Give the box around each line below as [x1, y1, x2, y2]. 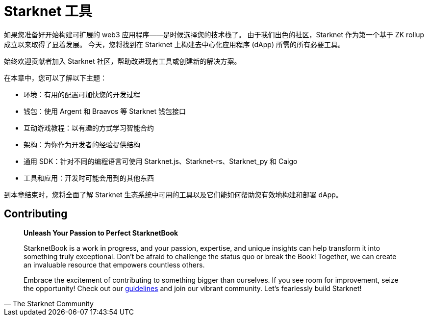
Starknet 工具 [4, 3, 93, 20]
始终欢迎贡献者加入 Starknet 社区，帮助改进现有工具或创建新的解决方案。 [4, 56, 241, 65]
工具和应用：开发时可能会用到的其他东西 [24, 173, 154, 182]
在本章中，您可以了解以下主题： [4, 73, 107, 82]
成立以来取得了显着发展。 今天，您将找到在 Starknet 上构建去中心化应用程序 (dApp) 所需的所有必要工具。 [4, 40, 345, 49]
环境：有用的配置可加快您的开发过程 [24, 90, 140, 99]
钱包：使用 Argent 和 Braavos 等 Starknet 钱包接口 [24, 107, 186, 115]
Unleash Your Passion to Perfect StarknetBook [24, 228, 178, 237]
